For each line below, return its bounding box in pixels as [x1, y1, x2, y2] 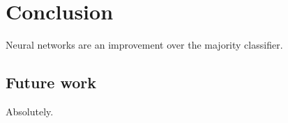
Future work [6, 72, 97, 93]
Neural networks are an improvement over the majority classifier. [6, 38, 283, 52]
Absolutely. [6, 104, 54, 118]
